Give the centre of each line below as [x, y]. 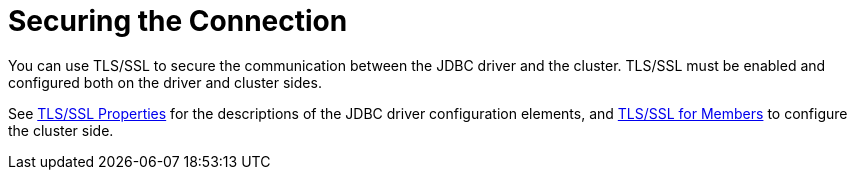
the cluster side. [61, 130]
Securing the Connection [178, 21]
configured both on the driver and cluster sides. [165, 82]
